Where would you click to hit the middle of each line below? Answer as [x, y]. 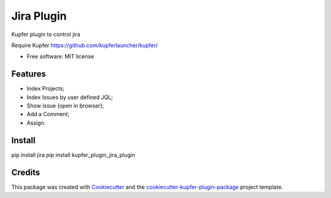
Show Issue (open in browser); [65, 106]
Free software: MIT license [60, 57]
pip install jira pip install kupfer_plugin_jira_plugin [73, 155]
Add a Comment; [48, 114]
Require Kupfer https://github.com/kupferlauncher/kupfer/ [85, 45]
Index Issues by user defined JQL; [70, 97]
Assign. [36, 123]
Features [29, 74]
